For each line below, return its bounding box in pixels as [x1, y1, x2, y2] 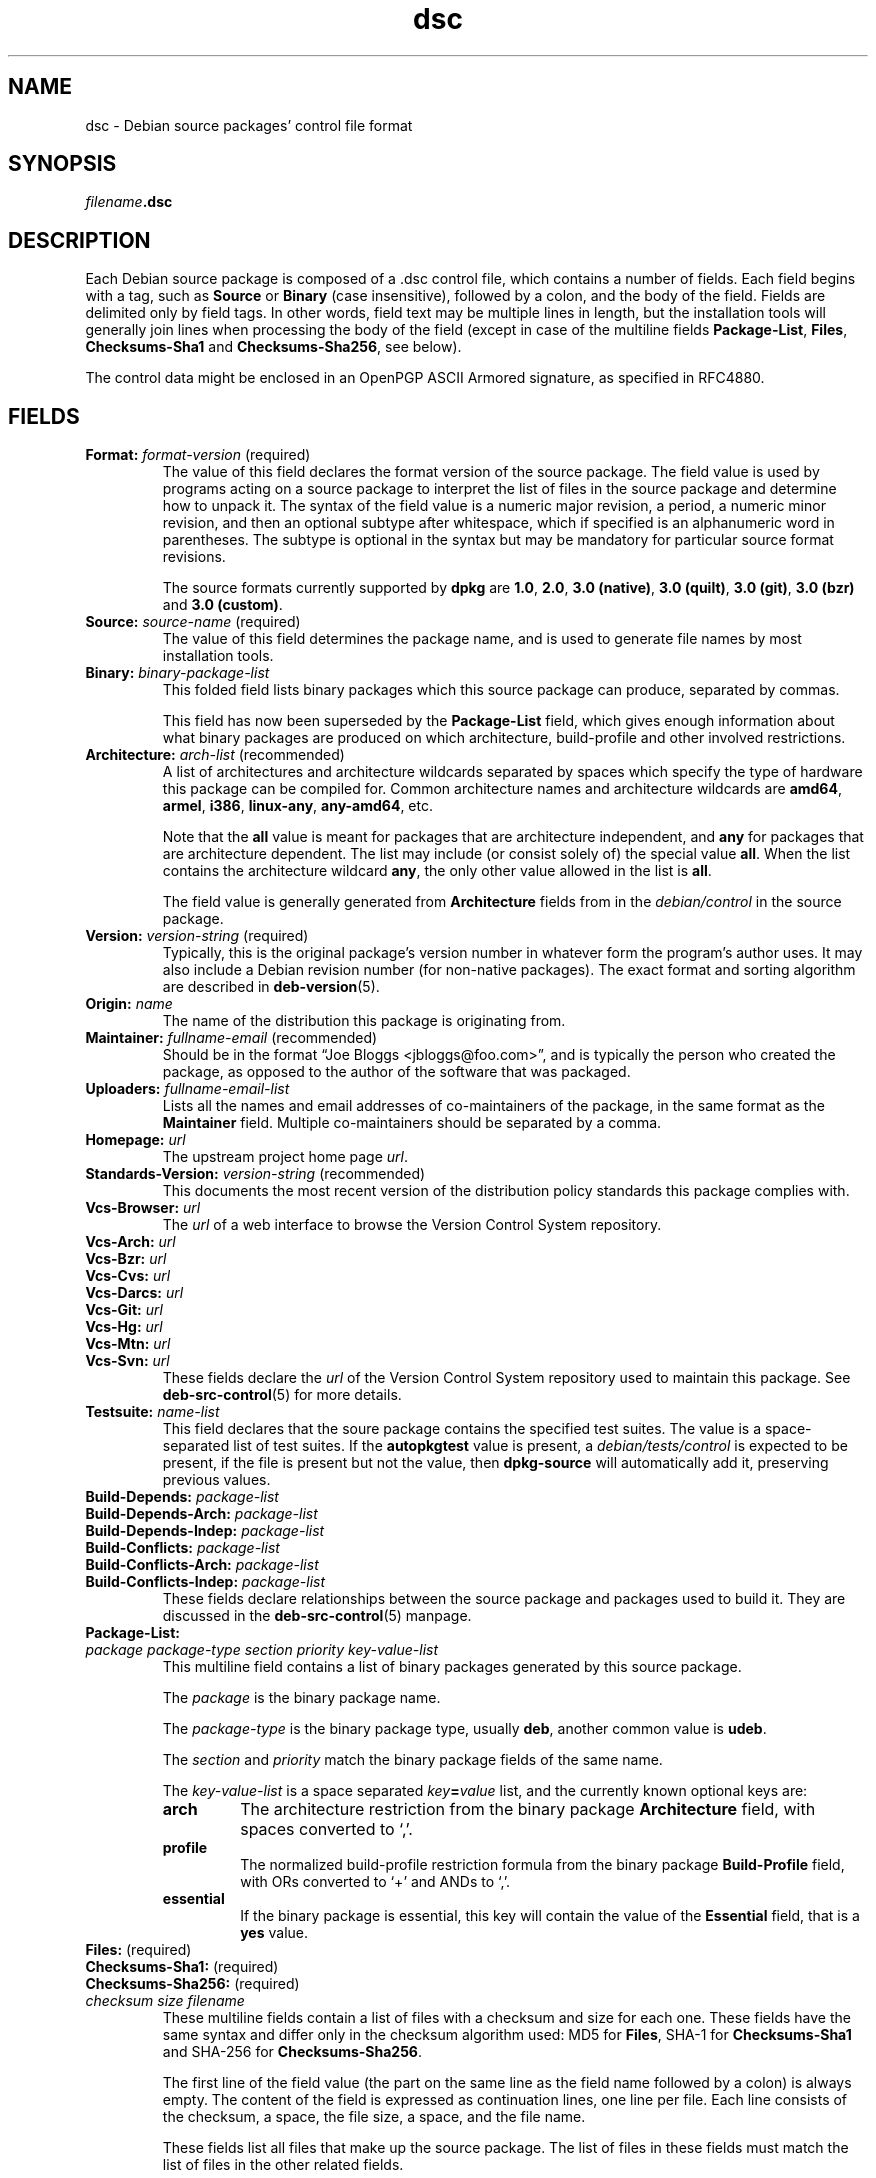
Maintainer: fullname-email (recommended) [85, 1029, 378, 1047]
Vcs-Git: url [85, 1301, 163, 1319]
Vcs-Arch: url [85, 1233, 176, 1251]
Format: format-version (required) [85, 446, 311, 464]
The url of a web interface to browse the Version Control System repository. [162, 1216, 662, 1234]
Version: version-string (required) [85, 927, 309, 945]
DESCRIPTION [8, 227, 151, 253]
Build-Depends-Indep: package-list [85, 1522, 325, 1540]
